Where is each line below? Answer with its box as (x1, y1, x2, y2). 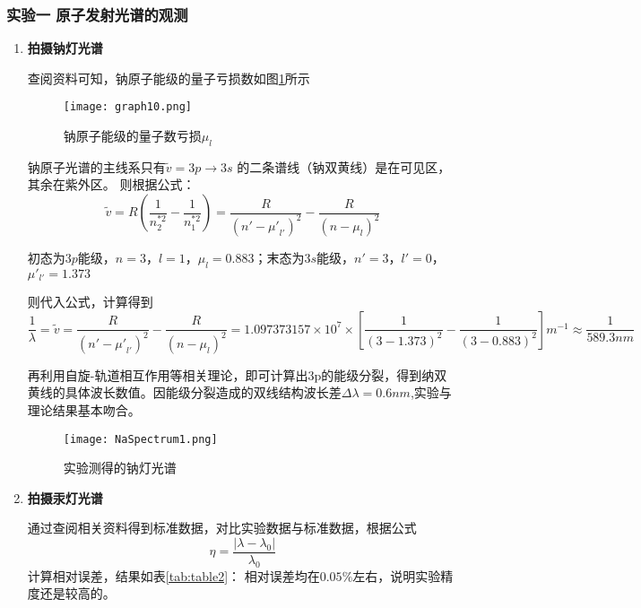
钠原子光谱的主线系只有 (27, 157, 166, 176)
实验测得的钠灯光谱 (63, 458, 177, 477)
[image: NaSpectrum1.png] (63, 432, 218, 446)
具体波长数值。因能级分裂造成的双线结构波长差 (65, 383, 342, 402)
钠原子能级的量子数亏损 (63, 126, 202, 145)
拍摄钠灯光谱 (27, 39, 103, 57)
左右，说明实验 (352, 566, 441, 585)
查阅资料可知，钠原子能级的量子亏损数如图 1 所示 (27, 68, 310, 87)
